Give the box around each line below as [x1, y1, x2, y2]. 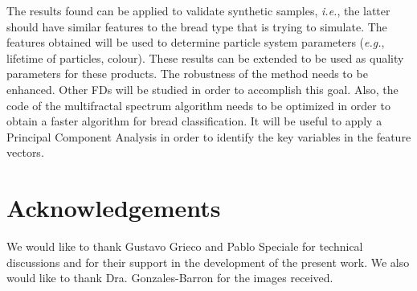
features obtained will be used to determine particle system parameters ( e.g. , [6, 34, 385, 51]
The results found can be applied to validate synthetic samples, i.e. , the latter [6, 2, 390, 18]
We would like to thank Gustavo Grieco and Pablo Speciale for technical [6, 238, 363, 255]
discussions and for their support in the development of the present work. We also [6, 253, 410, 270]
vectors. [6, 144, 44, 161]
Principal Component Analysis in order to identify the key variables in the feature [6, 128, 411, 145]
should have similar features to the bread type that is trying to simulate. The [6, 18, 387, 35]
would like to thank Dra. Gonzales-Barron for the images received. [6, 269, 333, 286]
